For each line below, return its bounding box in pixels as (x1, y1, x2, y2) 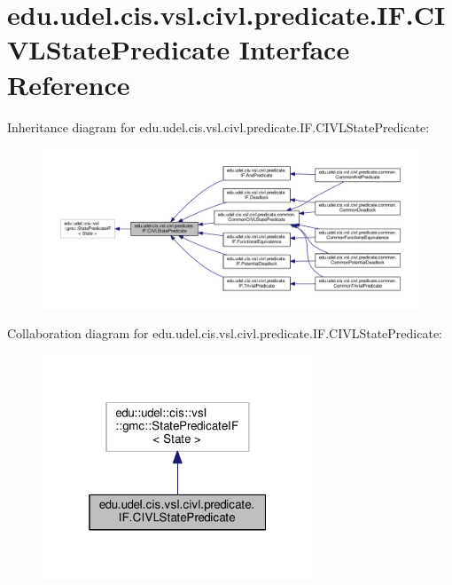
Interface (238, 31, 350, 67)
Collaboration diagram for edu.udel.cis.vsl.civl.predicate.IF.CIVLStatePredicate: (7, 324, 443, 343)
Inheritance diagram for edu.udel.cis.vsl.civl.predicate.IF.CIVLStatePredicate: (7, 117, 430, 136)
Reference (7, 66, 130, 102)
